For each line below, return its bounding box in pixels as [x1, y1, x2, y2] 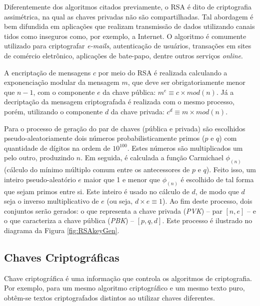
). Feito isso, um [206, 164, 256, 175]
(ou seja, [106, 196, 133, 206]
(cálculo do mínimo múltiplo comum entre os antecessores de [4, 164, 190, 175]
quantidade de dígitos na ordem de [4, 142, 110, 153]
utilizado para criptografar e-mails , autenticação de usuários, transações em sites [4, 40, 251, 51]
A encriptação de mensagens [4, 67, 91, 77]
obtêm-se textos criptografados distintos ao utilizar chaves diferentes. [4, 292, 215, 303]
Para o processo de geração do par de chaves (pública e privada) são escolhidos [4, 123, 245, 133]
